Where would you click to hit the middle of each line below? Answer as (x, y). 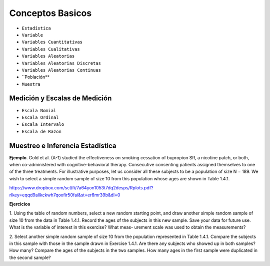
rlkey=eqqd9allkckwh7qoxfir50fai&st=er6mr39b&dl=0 (65, 195)
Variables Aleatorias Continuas (61, 70)
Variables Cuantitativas (52, 42)
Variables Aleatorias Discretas (61, 63)
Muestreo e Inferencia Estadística (63, 146)
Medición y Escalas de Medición (60, 98)
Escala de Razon (42, 131)
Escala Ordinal (40, 117)
